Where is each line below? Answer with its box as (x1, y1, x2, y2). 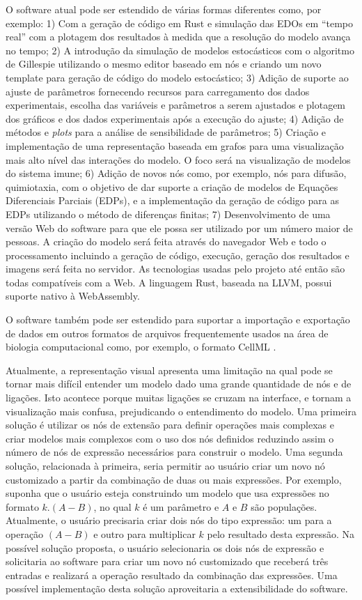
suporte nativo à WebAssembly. (6, 289, 140, 303)
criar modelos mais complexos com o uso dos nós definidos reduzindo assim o (6, 431, 334, 445)
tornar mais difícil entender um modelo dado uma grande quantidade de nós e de (6, 376, 352, 391)
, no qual (93, 499, 132, 514)
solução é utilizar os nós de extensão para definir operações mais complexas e (6, 417, 334, 432)
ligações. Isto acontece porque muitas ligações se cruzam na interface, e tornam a (6, 390, 352, 405)
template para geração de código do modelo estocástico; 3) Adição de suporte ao (6, 70, 349, 84)
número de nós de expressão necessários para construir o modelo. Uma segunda (6, 445, 343, 459)
